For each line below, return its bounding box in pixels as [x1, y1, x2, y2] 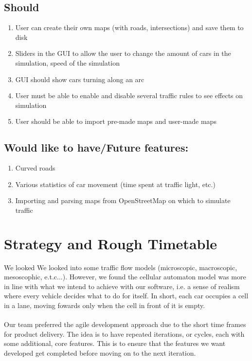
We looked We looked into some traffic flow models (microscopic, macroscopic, [4, 262, 237, 272]
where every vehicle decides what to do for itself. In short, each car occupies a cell [4, 291, 249, 301]
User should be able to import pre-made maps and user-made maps [15, 116, 216, 126]
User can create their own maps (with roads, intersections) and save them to [15, 22, 244, 33]
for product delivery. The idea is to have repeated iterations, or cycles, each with [4, 328, 245, 339]
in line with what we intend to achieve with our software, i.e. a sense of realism [4, 281, 240, 291]
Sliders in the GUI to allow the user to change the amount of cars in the [15, 48, 231, 58]
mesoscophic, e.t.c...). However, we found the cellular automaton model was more [4, 272, 246, 282]
